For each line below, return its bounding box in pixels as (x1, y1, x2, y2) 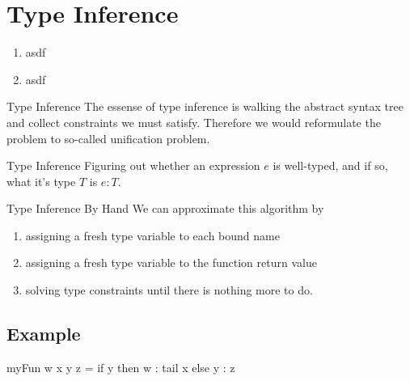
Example (6, 321, 81, 346)
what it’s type (6, 172, 76, 189)
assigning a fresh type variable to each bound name (25, 226, 280, 243)
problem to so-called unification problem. (6, 129, 210, 146)
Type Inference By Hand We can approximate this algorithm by (6, 200, 324, 217)
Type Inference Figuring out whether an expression (6, 157, 260, 174)
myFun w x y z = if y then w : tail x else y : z (6, 358, 235, 375)
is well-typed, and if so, (273, 157, 388, 174)
